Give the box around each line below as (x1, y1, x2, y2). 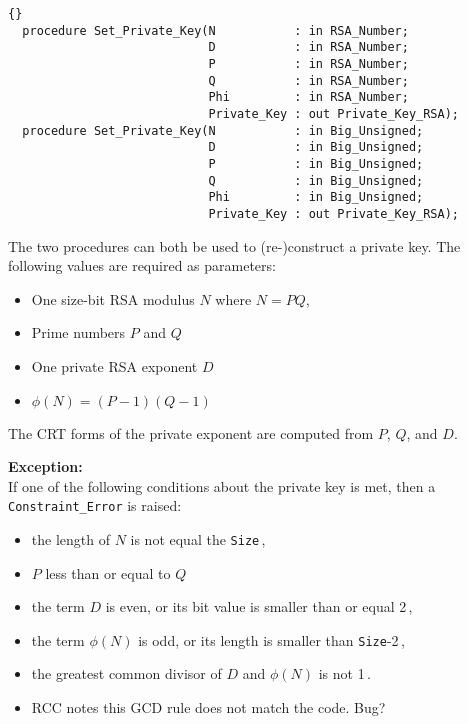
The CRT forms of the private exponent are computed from (8, 422, 374, 443)
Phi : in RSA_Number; (208, 90, 409, 105)
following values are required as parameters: (8, 255, 276, 276)
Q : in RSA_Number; (208, 73, 409, 88)
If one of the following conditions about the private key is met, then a (8, 475, 436, 496)
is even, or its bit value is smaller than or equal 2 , (105, 596, 413, 617)
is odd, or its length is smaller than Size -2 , (138, 629, 405, 650)
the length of (31, 528, 110, 549)
